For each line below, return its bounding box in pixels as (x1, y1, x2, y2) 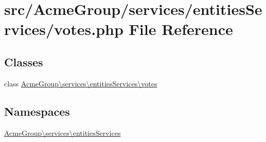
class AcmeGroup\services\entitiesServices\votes (4, 78, 157, 88)
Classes (4, 54, 43, 69)
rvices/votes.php (4, 19, 123, 40)
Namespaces (4, 103, 70, 119)
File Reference (129, 19, 233, 40)
